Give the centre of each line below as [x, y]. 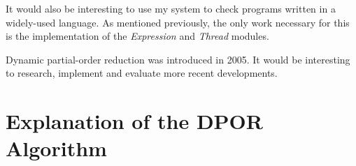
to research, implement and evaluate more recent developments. [142, 73]
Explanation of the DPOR [134, 121]
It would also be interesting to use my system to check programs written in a [171, 8]
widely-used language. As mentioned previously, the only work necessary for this [178, 22]
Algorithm [56, 148]
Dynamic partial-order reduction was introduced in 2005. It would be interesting [178, 59]
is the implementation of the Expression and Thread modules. [137, 36]
